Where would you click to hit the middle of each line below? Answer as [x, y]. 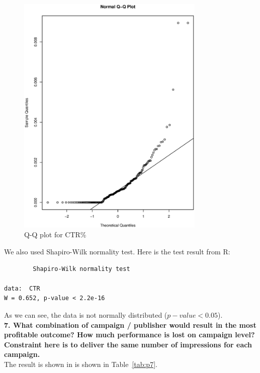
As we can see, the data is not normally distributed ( [86, 315]
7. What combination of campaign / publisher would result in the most [130, 324]
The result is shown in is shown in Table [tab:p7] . [81, 364]
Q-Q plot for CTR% [55, 235]
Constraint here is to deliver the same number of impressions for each [128, 344]
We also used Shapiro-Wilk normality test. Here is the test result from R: [117, 252]
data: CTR [22, 288]
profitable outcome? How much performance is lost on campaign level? [129, 335]
